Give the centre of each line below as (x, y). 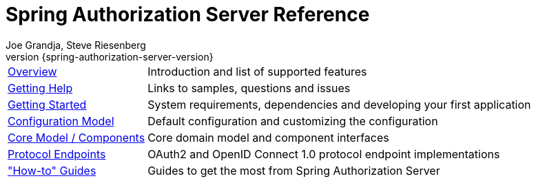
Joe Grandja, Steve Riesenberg (76, 45)
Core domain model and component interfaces (268, 137)
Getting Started (47, 104)
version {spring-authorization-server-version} (110, 56)
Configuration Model (61, 121)
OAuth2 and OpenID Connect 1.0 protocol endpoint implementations (324, 154)
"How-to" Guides (52, 170)
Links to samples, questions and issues (249, 88)
